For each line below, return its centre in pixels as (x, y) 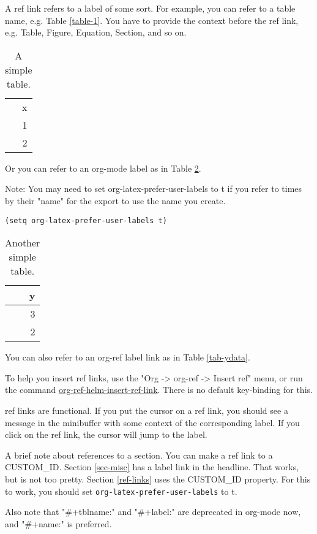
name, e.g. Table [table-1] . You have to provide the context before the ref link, (152, 20)
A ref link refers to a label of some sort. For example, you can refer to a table (150, 8)
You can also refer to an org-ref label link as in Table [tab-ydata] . (128, 357)
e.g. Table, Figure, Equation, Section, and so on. (96, 32)
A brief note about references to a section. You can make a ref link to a (139, 455)
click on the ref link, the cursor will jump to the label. (106, 434)
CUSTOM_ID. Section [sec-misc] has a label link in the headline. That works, (152, 467)
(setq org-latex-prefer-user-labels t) (86, 220)
